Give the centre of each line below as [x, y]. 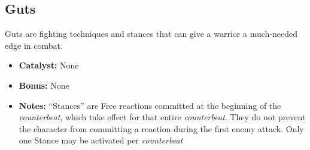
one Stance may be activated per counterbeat [101, 140]
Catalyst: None [49, 65]
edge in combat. [34, 45]
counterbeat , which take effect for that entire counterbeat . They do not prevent [162, 117]
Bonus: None [44, 85]
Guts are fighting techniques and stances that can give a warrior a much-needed [151, 34]
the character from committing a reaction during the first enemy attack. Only [161, 128]
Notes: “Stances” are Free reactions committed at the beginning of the [150, 105]
